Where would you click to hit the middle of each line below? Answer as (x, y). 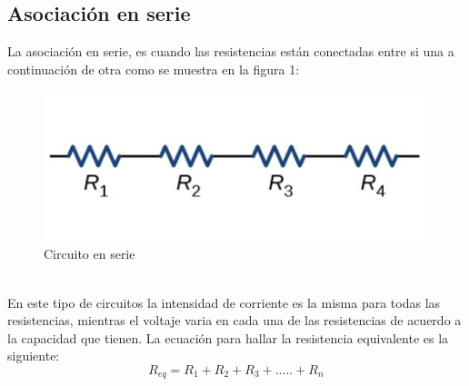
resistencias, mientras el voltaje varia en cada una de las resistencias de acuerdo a (234, 320)
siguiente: (34, 356)
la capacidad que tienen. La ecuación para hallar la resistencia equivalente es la (228, 337)
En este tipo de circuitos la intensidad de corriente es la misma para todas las (224, 302)
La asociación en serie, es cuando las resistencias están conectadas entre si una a (231, 51)
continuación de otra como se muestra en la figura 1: (154, 69)
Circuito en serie (90, 254)
